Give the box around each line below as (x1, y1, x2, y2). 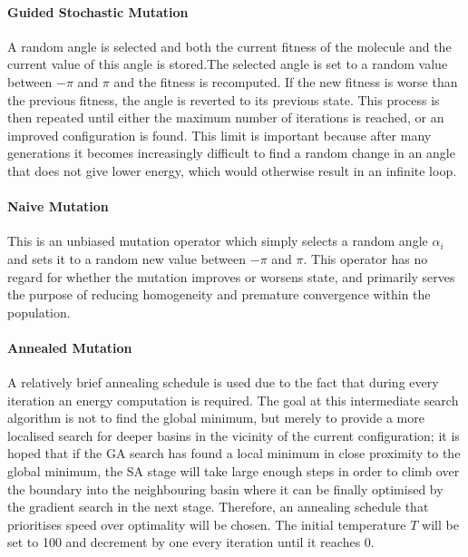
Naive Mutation (7, 197, 109, 216)
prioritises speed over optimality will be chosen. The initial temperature (7, 514, 406, 533)
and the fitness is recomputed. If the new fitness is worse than (113, 72, 458, 91)
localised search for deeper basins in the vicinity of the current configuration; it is (7, 425, 460, 445)
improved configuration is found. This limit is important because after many (7, 125, 432, 144)
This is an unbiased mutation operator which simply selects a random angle (7, 231, 428, 250)
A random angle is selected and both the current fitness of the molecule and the (7, 36, 452, 55)
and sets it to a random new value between (7, 249, 247, 268)
